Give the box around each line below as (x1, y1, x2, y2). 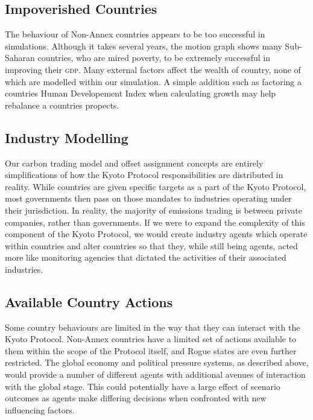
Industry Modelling (5, 128, 128, 147)
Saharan (5, 51, 35, 64)
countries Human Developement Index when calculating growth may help (5, 87, 276, 100)
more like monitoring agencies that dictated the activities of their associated (5, 251, 286, 264)
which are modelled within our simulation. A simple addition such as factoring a (5, 75, 302, 87)
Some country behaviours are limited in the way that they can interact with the (5, 320, 300, 333)
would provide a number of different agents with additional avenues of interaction (5, 368, 306, 381)
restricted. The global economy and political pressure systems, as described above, (5, 356, 309, 369)
